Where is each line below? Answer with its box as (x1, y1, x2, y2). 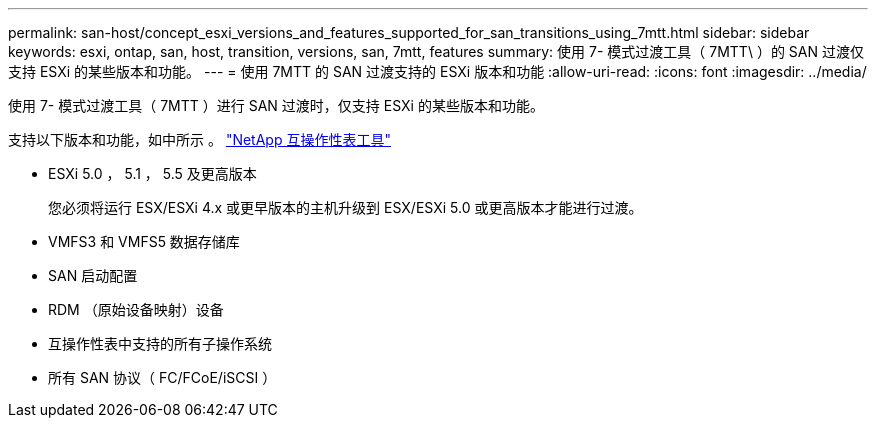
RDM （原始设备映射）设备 (48, 301, 224, 318)
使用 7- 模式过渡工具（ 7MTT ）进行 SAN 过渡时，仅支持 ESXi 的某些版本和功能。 (8, 97, 544, 114)
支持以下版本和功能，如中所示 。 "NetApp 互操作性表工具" (8, 131, 391, 148)
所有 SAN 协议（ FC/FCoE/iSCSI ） (48, 369, 277, 386)
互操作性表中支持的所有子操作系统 (48, 335, 272, 352)
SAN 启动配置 (48, 267, 138, 284)
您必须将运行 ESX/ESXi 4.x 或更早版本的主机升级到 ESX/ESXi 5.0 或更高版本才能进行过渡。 (48, 199, 643, 216)
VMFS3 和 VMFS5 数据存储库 (48, 233, 240, 250)
